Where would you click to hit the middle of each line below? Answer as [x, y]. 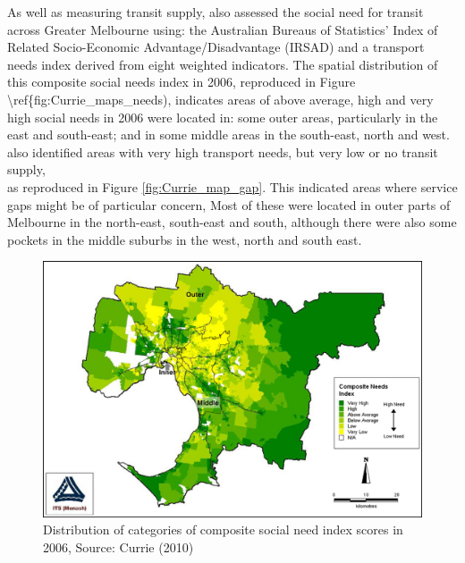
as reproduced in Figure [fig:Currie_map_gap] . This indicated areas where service [232, 186]
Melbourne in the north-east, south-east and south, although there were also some [232, 222]
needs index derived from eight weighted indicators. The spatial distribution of [223, 64]
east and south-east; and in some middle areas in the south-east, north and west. [228, 134]
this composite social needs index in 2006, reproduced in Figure [182, 82]
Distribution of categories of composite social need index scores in [223, 529]
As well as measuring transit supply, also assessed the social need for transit [216, 12]
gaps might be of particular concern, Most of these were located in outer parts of [229, 204]
